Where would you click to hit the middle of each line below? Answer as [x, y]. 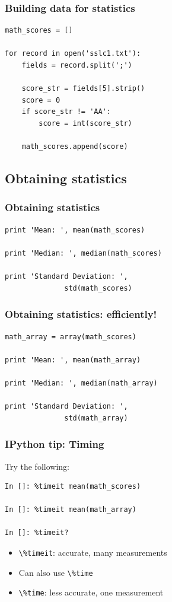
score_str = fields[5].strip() [83, 89]
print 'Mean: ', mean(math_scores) [75, 230]
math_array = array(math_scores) [71, 337]
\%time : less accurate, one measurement [91, 592]
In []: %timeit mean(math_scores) [73, 487]
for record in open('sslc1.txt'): [73, 54]
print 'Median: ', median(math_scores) [83, 253]
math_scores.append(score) [75, 147]
